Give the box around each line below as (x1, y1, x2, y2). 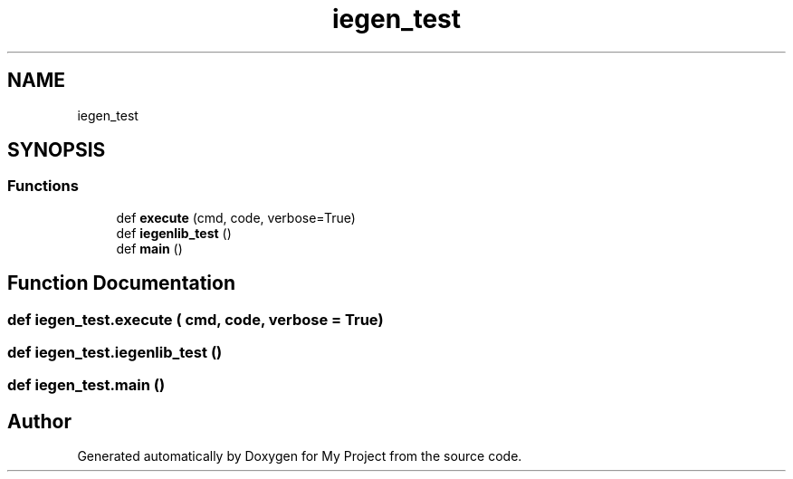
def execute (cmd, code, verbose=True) (116, 209, 356, 225)
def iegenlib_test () (116, 225, 232, 241)
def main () (116, 240, 183, 256)
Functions (7, 177, 79, 196)
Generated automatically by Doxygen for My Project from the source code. (77, 448, 522, 465)
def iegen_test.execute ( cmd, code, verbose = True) (7, 310, 384, 329)
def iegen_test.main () (7, 376, 166, 395)
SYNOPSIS (7, 139, 106, 162)
